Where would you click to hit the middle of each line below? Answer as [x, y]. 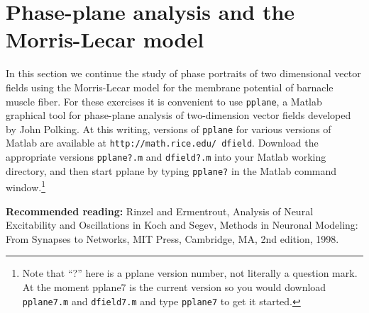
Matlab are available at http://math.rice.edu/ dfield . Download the [162, 143]
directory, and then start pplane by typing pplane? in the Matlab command [171, 170]
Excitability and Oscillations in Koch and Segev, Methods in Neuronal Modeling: [182, 225]
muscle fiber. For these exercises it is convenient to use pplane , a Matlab [164, 101]
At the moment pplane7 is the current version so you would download [174, 287]
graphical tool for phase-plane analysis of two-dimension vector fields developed [178, 115]
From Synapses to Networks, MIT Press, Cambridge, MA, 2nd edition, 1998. [172, 238]
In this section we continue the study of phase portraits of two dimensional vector [183, 73]
